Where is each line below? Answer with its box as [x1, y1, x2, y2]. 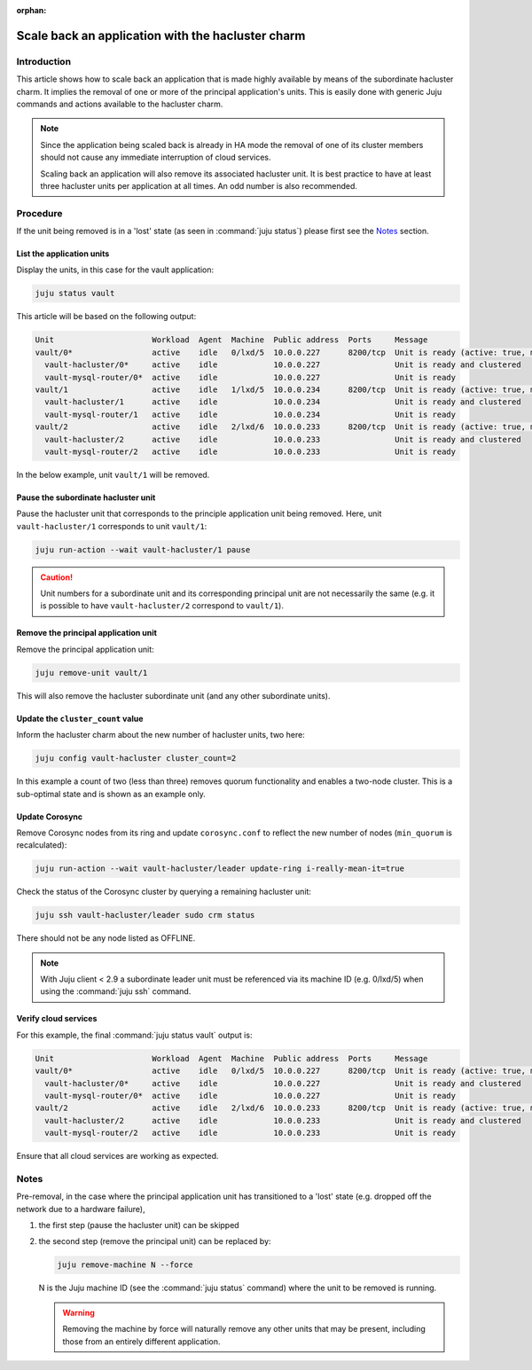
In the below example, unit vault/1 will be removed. [16, 469, 210, 480]
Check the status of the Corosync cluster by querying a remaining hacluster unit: [16, 887, 312, 897]
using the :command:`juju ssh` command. [40, 986, 192, 997]
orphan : [16, 5, 47, 15]
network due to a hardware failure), [16, 1203, 145, 1214]
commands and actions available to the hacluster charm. [16, 98, 223, 109]
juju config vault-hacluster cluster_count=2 [35, 754, 237, 763]
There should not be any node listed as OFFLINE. [16, 933, 196, 943]
